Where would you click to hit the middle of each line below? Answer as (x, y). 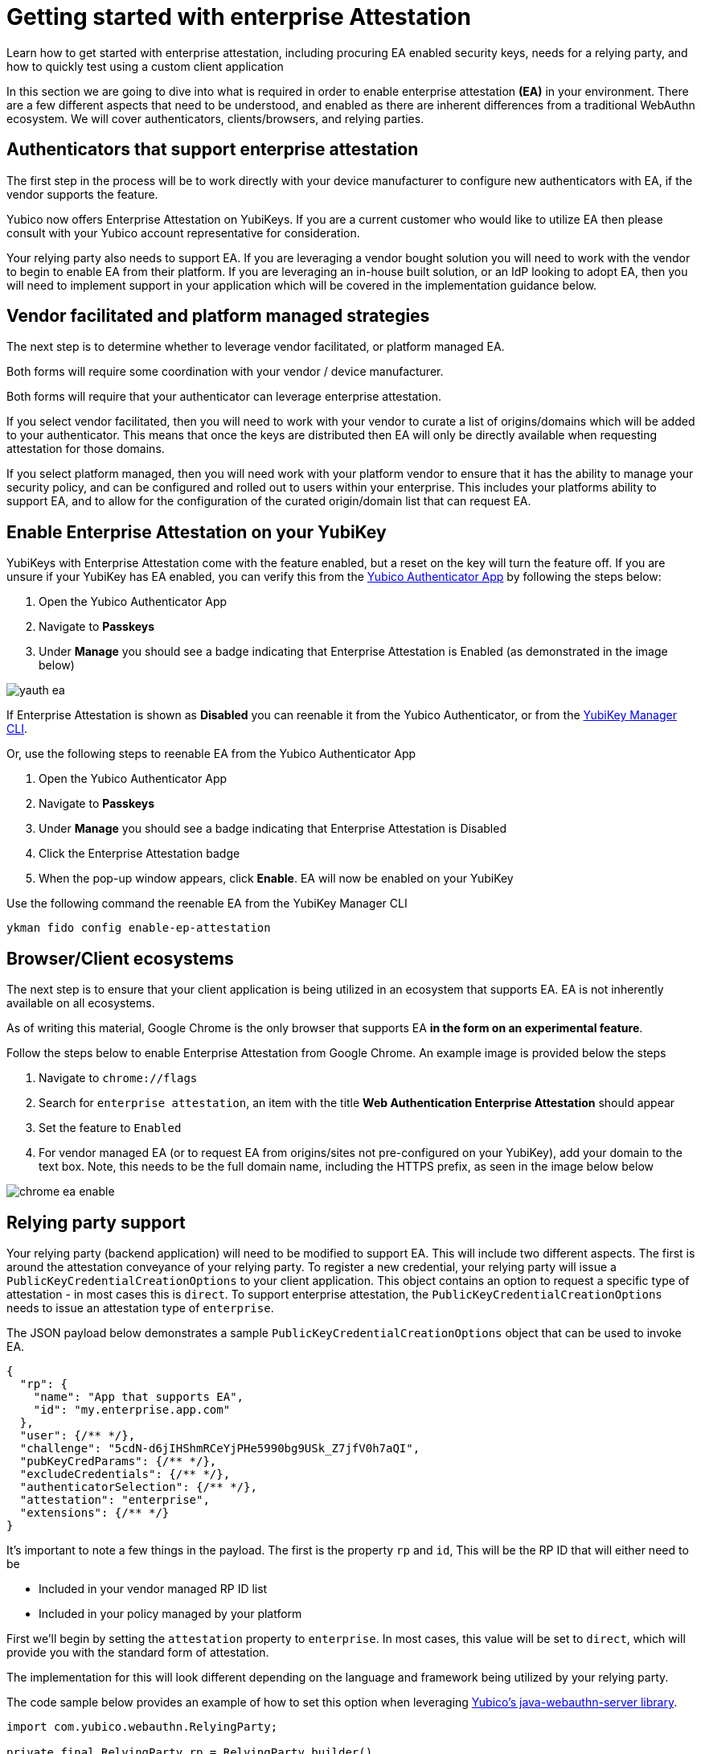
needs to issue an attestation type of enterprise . (140, 1307)
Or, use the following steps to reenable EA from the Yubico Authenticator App (211, 754)
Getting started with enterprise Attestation (239, 17)
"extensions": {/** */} (94, 1512)
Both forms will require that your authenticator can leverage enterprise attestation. (224, 397)
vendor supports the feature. (82, 194)
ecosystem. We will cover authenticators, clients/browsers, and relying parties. (215, 118)
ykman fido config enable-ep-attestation (139, 928)
